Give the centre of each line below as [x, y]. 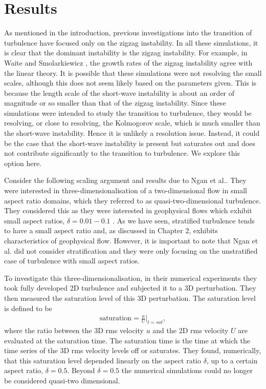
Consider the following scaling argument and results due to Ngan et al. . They [125, 180]
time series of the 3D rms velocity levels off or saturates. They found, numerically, [133, 350]
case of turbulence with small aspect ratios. [72, 261]
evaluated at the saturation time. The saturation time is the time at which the [127, 340]
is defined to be [28, 308]
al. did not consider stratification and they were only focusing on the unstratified [131, 250]
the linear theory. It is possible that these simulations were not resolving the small [133, 73]
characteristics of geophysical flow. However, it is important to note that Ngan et [131, 240]
